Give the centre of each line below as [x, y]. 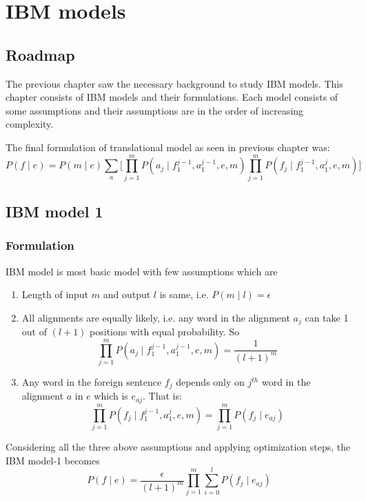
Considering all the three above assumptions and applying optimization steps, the [178, 447]
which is [111, 396]
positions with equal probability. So [164, 332]
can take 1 [327, 317]
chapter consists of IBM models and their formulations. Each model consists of [172, 97]
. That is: [162, 396]
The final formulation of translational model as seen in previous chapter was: [168, 147]
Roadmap [40, 54]
